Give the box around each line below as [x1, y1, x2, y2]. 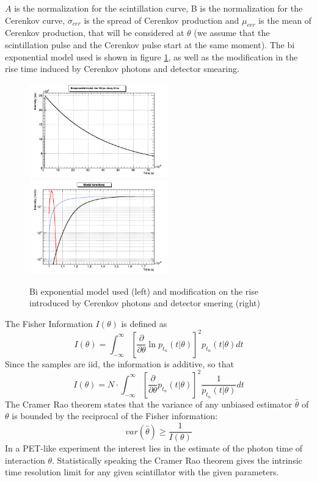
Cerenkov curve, [5, 13, 65, 26]
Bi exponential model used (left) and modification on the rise [29, 284, 258, 297]
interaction [5, 453, 45, 466]
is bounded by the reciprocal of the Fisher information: [12, 409, 218, 422]
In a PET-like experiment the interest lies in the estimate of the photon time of [5, 442, 303, 455]
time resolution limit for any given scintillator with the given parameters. [5, 466, 279, 478]
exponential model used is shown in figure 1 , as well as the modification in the [5, 50, 298, 63]
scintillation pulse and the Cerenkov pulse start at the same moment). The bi [5, 38, 295, 51]
